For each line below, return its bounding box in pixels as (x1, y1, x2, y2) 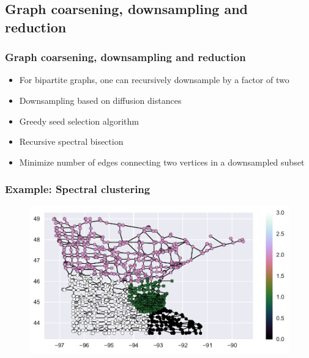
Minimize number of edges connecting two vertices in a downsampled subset (19, 155, 305, 168)
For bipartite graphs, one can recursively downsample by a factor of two (19, 73, 289, 86)
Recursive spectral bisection (19, 135, 124, 148)
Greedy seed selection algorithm (19, 114, 139, 127)
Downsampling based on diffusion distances (19, 93, 182, 106)
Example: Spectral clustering (5, 181, 151, 197)
